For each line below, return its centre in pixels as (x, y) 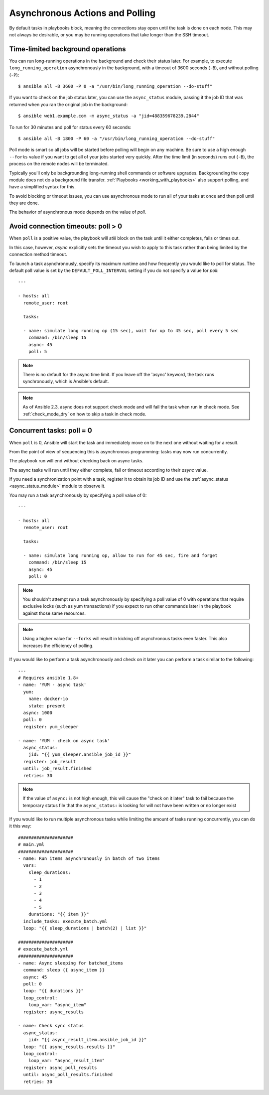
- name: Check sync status (51, 1026)
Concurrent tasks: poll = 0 (51, 431)
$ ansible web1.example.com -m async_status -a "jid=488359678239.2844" (109, 116)
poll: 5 (38, 352)
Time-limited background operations (68, 49)
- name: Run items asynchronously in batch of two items (89, 859)
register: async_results (54, 1012)
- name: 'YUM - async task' (52, 685)
